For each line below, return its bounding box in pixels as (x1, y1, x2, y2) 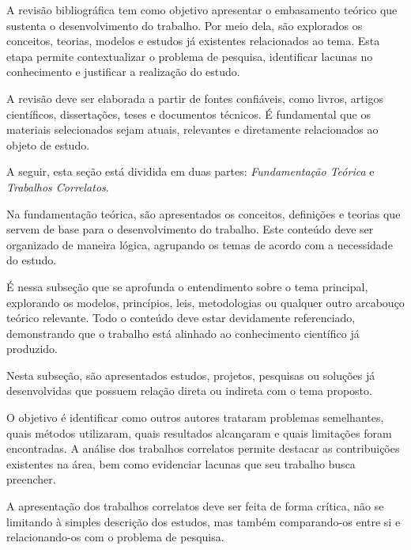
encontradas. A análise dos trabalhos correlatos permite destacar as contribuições (6, 440, 400, 457)
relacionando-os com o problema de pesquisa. (6, 529, 224, 545)
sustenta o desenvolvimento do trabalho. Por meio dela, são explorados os (6, 17, 363, 33)
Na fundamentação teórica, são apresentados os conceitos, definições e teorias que (6, 205, 401, 222)
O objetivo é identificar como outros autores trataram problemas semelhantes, (6, 409, 384, 426)
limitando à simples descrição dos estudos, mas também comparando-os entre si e (6, 513, 401, 529)
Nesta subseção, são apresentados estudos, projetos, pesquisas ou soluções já (6, 366, 375, 383)
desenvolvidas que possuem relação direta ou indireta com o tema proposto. (6, 382, 372, 399)
